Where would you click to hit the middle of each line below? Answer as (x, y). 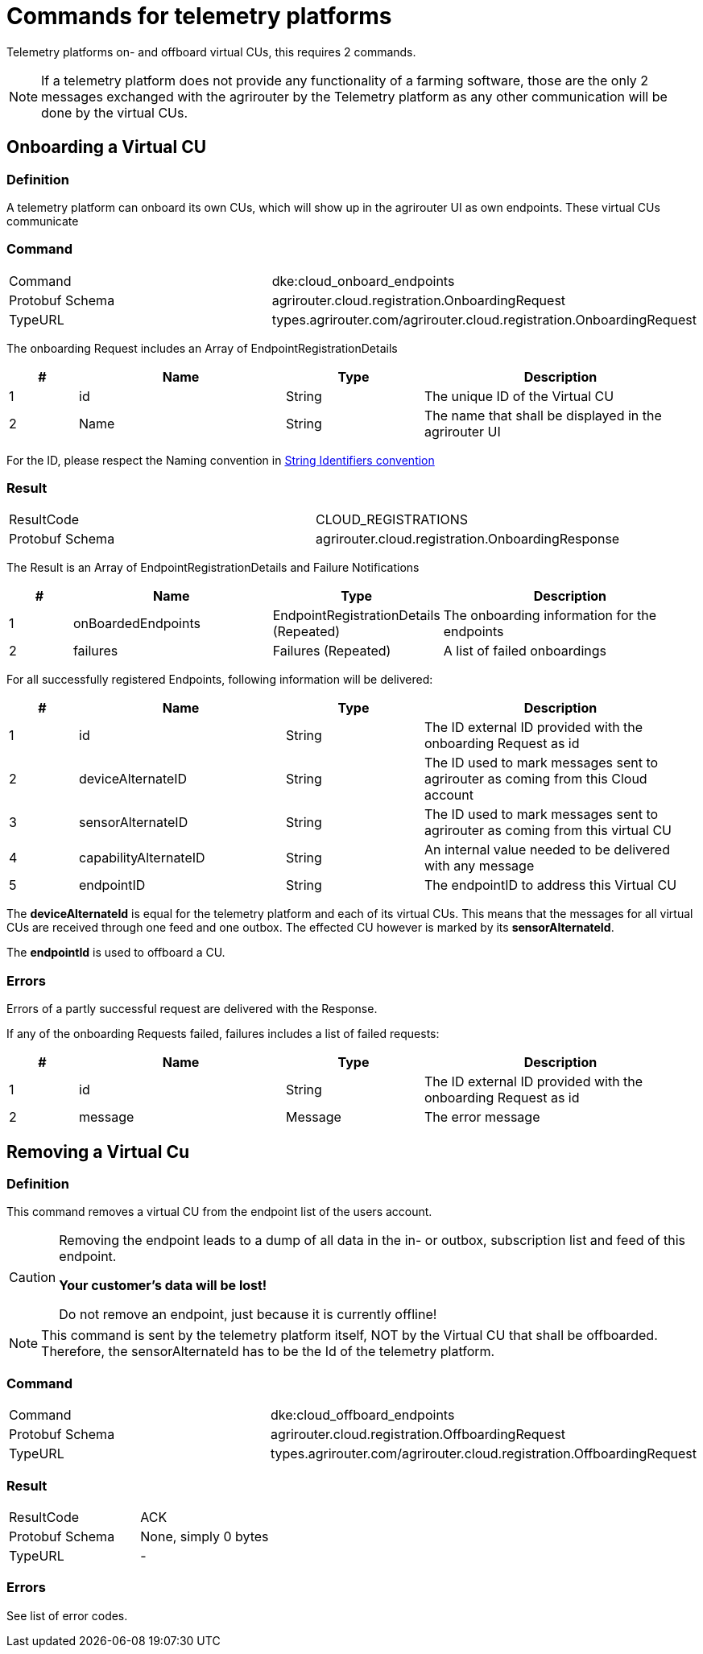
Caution (33, 1278)
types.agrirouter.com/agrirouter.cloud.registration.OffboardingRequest (484, 1454)
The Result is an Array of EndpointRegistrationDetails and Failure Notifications (213, 568)
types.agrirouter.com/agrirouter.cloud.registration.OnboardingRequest (484, 319)
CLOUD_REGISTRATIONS (392, 520)
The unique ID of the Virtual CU (519, 396)
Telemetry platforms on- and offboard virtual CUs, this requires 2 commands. (211, 52)
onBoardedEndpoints (136, 624)
